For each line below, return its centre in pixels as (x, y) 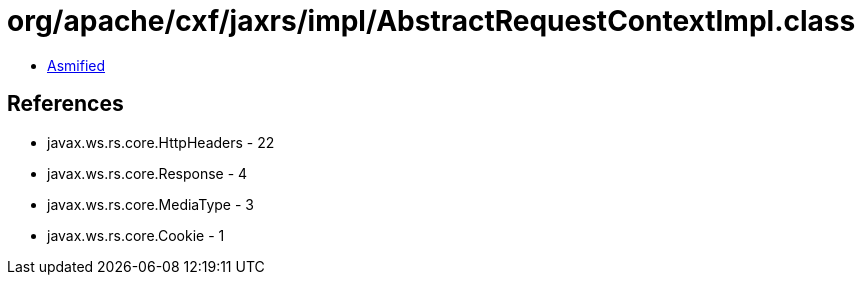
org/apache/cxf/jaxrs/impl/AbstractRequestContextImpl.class (431, 21)
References (65, 104)
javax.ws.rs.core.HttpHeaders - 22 (161, 142)
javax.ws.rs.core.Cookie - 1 (136, 235)
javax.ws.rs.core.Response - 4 (147, 173)
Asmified (76, 65)
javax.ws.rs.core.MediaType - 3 (150, 204)
